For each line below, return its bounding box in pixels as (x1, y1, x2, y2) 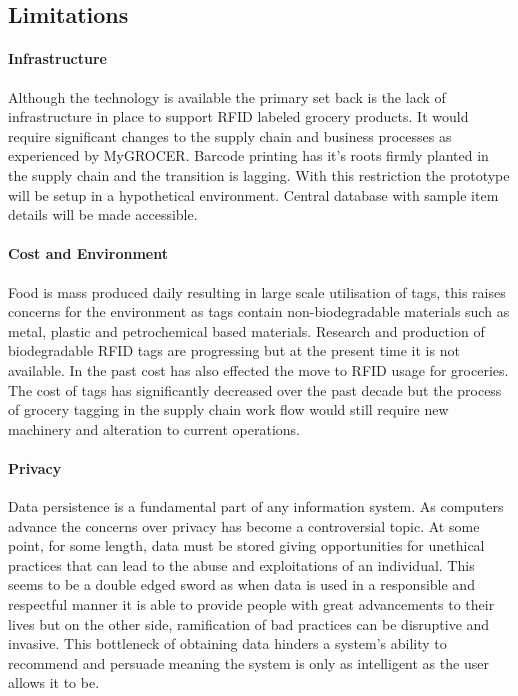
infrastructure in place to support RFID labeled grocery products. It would (8, 106, 469, 127)
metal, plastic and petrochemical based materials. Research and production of (8, 320, 485, 341)
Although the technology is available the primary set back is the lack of (8, 86, 446, 107)
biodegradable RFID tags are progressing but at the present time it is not (8, 340, 460, 361)
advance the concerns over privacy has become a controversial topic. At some (8, 515, 480, 536)
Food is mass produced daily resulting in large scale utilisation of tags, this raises (8, 281, 506, 302)
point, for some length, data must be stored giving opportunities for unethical (8, 535, 485, 556)
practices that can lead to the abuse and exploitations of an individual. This (8, 554, 475, 575)
